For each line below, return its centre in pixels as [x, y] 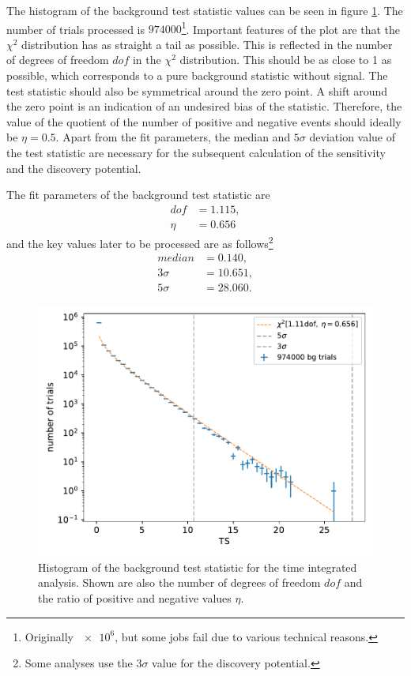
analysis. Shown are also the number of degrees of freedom [179, 582]
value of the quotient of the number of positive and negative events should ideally [204, 121]
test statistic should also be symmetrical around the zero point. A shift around [197, 90]
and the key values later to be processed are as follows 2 [140, 242]
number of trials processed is [76, 29]
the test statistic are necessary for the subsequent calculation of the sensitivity [196, 152]
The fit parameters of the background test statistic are [138, 195]
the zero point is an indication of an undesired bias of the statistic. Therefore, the [204, 106]
